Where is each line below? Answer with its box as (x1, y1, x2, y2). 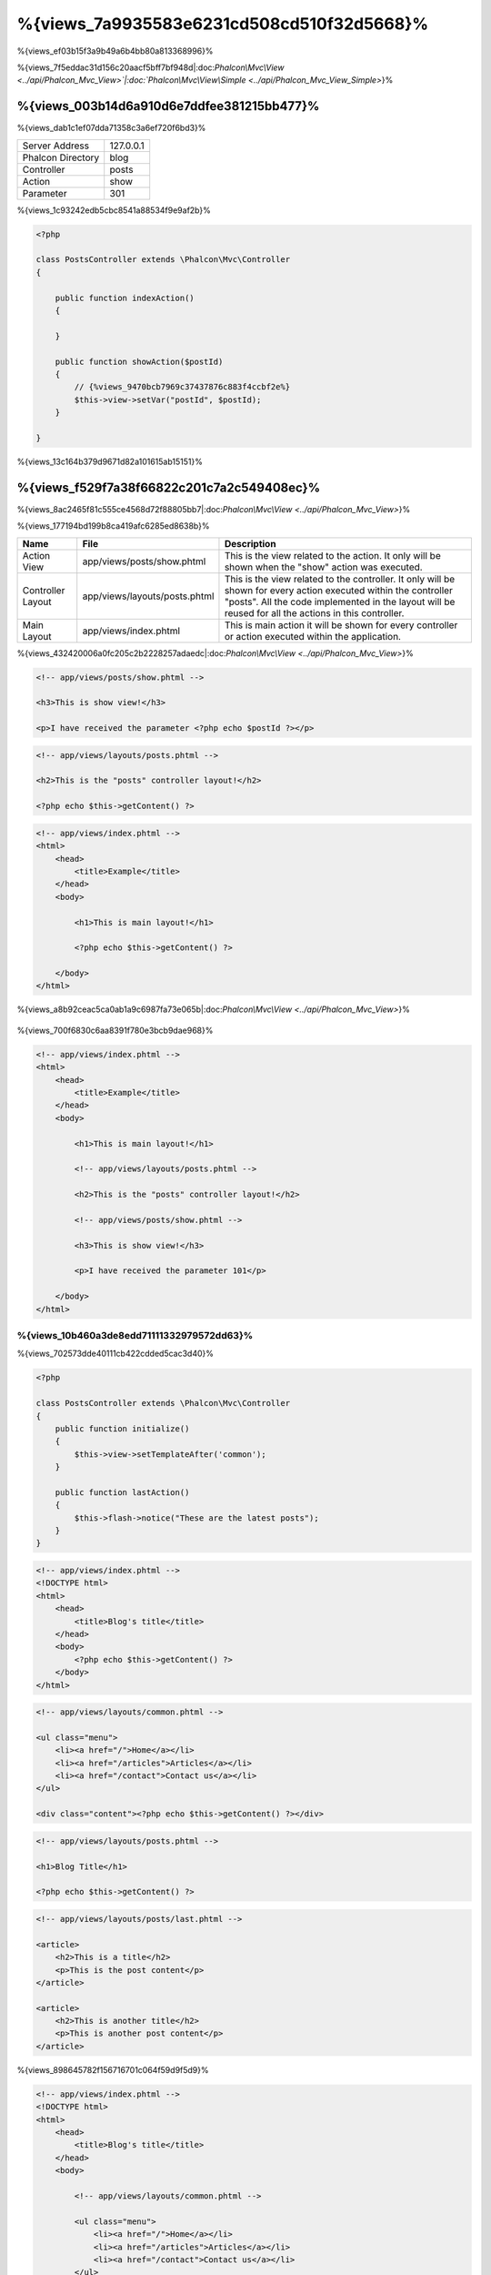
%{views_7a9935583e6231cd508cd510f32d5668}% (16, 14, 429, 34)
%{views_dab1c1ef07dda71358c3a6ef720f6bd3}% (16, 123, 206, 134)
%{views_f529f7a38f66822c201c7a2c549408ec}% (16, 480, 321, 495)
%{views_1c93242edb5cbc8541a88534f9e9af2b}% (16, 205, 211, 216)
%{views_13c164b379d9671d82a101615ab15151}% (16, 456, 204, 467)
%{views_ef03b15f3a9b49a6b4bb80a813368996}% (16, 45, 214, 56)
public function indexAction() (55, 292, 195, 303)
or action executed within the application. (224, 630, 402, 642)
